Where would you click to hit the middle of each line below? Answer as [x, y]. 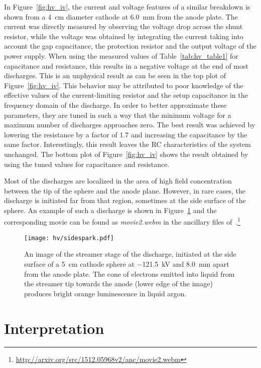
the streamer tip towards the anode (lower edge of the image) [118, 284]
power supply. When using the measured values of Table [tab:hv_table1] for [121, 55]
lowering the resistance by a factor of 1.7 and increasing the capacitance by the [126, 134]
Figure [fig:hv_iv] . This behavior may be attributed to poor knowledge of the [124, 85]
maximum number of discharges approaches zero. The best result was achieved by [130, 125]
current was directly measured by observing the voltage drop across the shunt [123, 26]
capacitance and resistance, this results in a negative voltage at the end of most [126, 65]
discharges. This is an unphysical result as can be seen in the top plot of [115, 75]
